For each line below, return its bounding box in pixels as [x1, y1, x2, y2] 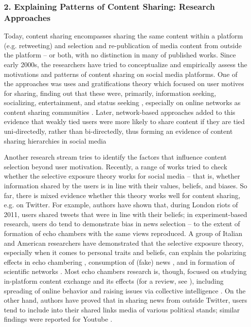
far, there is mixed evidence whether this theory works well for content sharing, [4, 190, 240, 200]
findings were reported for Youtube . [4, 314, 112, 324]
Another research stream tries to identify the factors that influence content [4, 152, 227, 162]
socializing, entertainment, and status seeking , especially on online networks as [4, 97, 241, 108]
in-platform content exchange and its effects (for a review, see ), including [4, 275, 224, 286]
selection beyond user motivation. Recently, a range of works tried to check [4, 161, 228, 171]
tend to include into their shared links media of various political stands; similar [4, 304, 240, 314]
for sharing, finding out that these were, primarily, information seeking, [4, 88, 216, 98]
